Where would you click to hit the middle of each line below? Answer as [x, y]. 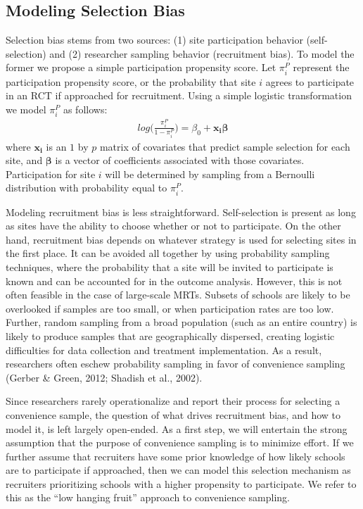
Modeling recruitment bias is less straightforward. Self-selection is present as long [181, 212]
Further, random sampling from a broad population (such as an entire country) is [181, 322]
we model [26, 109]
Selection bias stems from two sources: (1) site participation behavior [154, 40]
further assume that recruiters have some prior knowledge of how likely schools [176, 456]
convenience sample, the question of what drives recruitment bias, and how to [173, 414]
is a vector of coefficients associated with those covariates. [180, 160]
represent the [321, 67]
